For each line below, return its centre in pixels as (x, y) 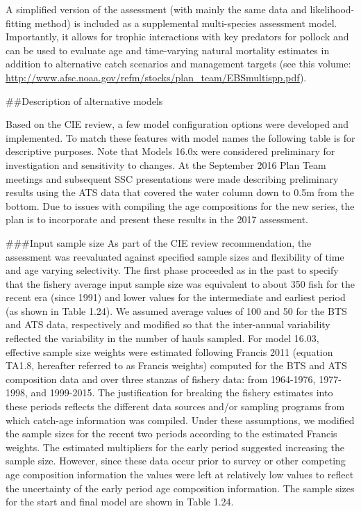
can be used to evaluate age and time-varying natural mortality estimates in (168, 50)
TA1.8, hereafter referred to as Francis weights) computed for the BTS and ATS (176, 365)
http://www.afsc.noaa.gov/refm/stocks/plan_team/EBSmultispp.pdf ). (156, 77)
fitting (19, 23)
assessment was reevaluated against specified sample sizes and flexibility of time (175, 256)
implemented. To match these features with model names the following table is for (180, 137)
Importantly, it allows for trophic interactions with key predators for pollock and (177, 36)
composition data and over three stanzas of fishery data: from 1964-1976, (161, 379)
